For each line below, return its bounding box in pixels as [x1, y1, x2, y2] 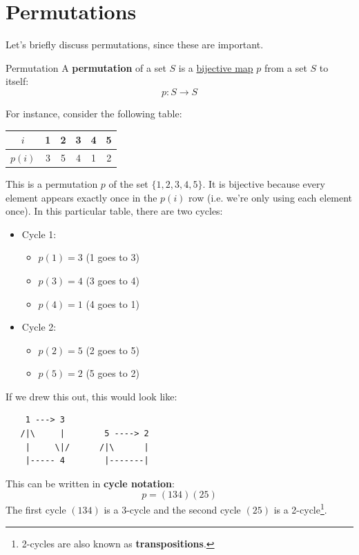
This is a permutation [6, 176, 98, 191]
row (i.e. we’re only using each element [188, 190, 353, 204]
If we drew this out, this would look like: [6, 389, 177, 403]
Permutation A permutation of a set [6, 60, 166, 75]
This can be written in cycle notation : [6, 476, 175, 490]
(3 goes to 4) [86, 273, 139, 287]
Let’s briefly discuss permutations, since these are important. [6, 37, 264, 52]
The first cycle [6, 503, 66, 517]
